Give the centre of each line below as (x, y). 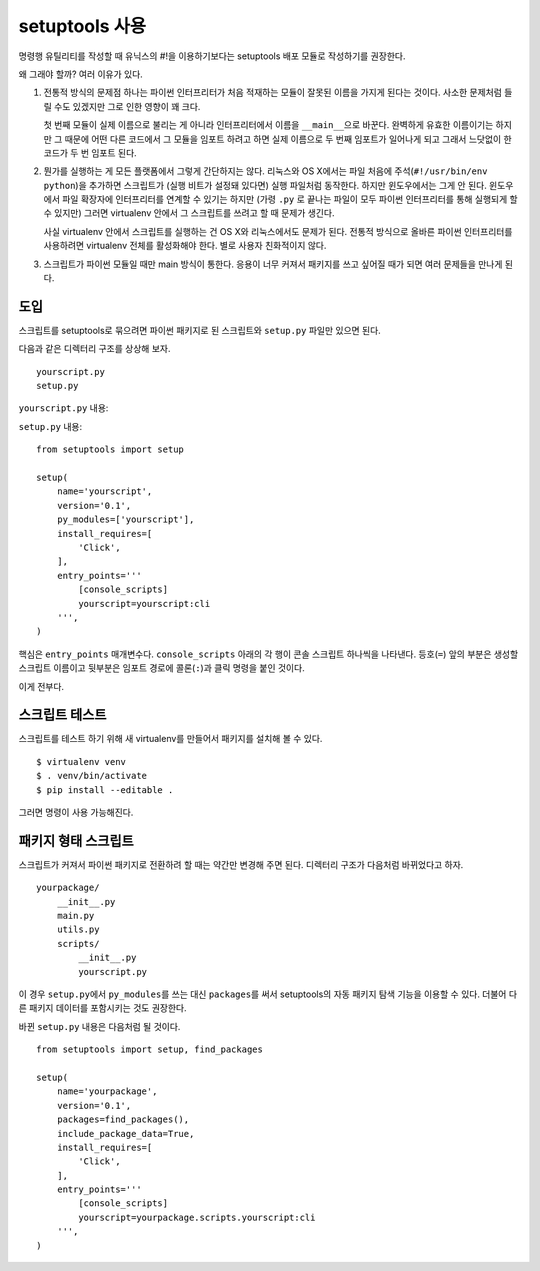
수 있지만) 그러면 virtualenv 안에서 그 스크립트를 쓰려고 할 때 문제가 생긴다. (189, 213)
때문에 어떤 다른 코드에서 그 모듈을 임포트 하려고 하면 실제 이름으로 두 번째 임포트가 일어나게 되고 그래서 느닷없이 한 (288, 139)
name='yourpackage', (107, 1091)
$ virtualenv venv (81, 761)
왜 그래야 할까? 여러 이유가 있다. (81, 74)
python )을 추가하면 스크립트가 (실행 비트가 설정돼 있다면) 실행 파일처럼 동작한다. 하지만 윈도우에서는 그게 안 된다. (265, 185)
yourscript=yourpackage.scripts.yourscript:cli (197, 1217)
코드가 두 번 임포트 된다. (90, 152)
